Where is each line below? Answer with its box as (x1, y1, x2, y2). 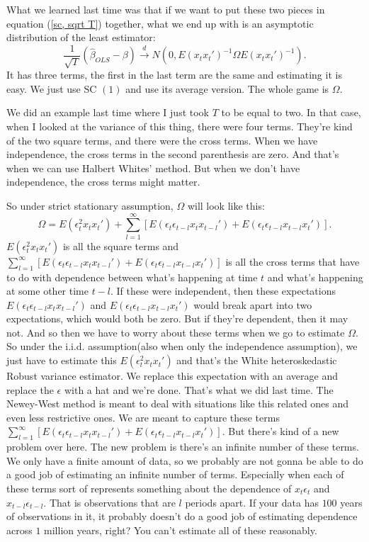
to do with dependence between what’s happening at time (6, 269, 258, 284)
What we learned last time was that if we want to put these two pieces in (6, 2, 325, 16)
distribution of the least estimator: (6, 30, 156, 45)
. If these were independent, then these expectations (110, 283, 336, 298)
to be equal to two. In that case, (221, 105, 361, 120)
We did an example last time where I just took (6, 105, 210, 120)
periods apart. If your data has (185, 495, 319, 509)
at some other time (6, 283, 89, 298)
